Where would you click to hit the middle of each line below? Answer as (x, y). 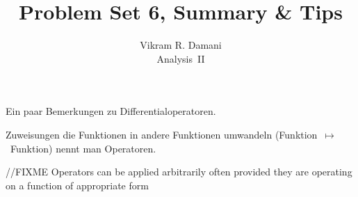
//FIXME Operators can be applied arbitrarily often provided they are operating (179, 172)
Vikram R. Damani (181, 45)
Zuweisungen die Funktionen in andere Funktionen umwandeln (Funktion (162, 134)
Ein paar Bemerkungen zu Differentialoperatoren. (111, 111)
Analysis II (181, 58)
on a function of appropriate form (77, 185)
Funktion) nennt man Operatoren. (83, 148)
